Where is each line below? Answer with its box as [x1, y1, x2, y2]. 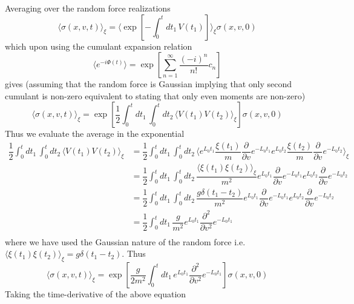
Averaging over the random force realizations [5, 2, 171, 14]
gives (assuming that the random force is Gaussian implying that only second [5, 78, 292, 90]
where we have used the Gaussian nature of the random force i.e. [5, 235, 246, 248]
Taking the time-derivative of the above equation [5, 288, 186, 300]
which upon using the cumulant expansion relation [5, 39, 192, 52]
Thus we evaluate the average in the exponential [5, 127, 185, 140]
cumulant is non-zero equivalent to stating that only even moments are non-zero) [5, 89, 306, 102]
